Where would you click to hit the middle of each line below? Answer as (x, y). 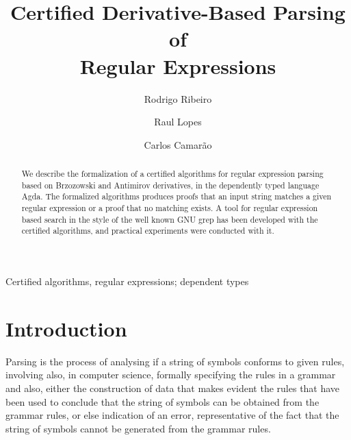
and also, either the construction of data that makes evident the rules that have (173, 388)
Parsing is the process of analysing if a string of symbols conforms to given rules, (175, 361)
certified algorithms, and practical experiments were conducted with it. (148, 231)
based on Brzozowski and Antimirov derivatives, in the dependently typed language (170, 185)
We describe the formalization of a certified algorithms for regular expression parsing (172, 174)
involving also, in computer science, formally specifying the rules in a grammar (171, 375)
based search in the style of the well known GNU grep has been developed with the (170, 219)
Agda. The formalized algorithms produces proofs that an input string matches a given (177, 196)
